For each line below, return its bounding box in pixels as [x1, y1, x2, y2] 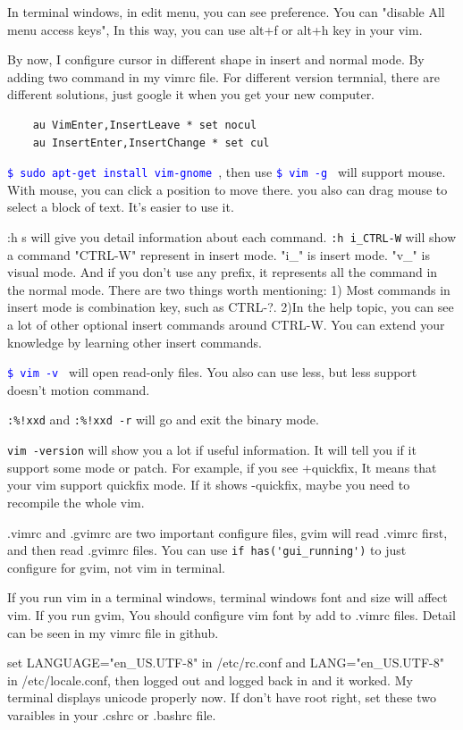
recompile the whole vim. [7, 492, 145, 511]
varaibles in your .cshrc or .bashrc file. [7, 705, 216, 724]
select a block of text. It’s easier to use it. [7, 197, 234, 216]
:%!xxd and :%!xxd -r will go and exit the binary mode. [7, 410, 319, 429]
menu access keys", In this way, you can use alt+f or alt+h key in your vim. [7, 20, 423, 38]
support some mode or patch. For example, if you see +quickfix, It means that [7, 457, 437, 476]
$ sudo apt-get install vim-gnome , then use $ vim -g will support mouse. [7, 163, 446, 181]
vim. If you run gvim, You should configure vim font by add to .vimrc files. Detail [7, 606, 456, 624]
